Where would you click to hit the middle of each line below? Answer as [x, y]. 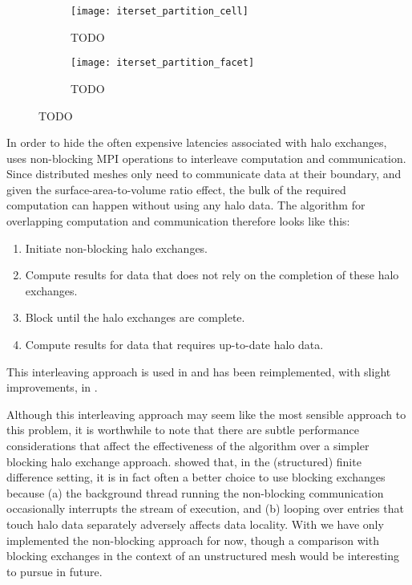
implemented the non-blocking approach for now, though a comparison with [193, 540]
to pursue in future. [55, 571]
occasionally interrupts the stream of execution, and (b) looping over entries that [205, 508]
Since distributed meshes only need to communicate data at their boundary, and [204, 174]
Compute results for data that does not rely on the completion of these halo [212, 275]
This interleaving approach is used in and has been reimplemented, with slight [199, 371]
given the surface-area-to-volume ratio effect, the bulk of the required [176, 189]
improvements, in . [52, 387]
